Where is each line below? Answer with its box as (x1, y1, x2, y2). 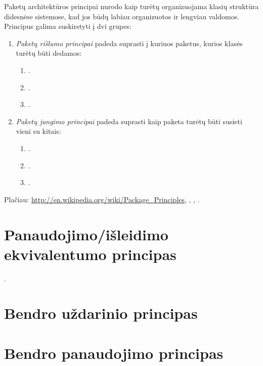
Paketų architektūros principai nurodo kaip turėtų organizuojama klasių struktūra (4, 1, 259, 11)
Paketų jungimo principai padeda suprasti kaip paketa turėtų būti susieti (16, 116, 242, 126)
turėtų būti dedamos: (16, 48, 82, 58)
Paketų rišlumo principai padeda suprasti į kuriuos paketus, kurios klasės (16, 38, 243, 48)
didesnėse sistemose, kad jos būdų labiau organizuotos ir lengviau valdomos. (4, 11, 240, 21)
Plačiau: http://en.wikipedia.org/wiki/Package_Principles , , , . (4, 194, 200, 204)
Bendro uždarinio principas (4, 303, 198, 323)
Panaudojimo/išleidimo (4, 224, 168, 244)
